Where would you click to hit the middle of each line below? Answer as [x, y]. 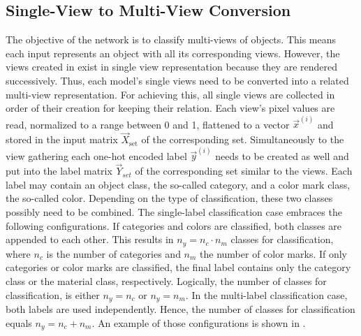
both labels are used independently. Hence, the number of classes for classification [180, 308]
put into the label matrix [59, 171]
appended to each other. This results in [90, 239]
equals [19, 322]
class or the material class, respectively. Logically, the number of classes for [166, 280]
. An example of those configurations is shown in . [199, 322]
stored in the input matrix [62, 139]
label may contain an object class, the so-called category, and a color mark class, [178, 184]
